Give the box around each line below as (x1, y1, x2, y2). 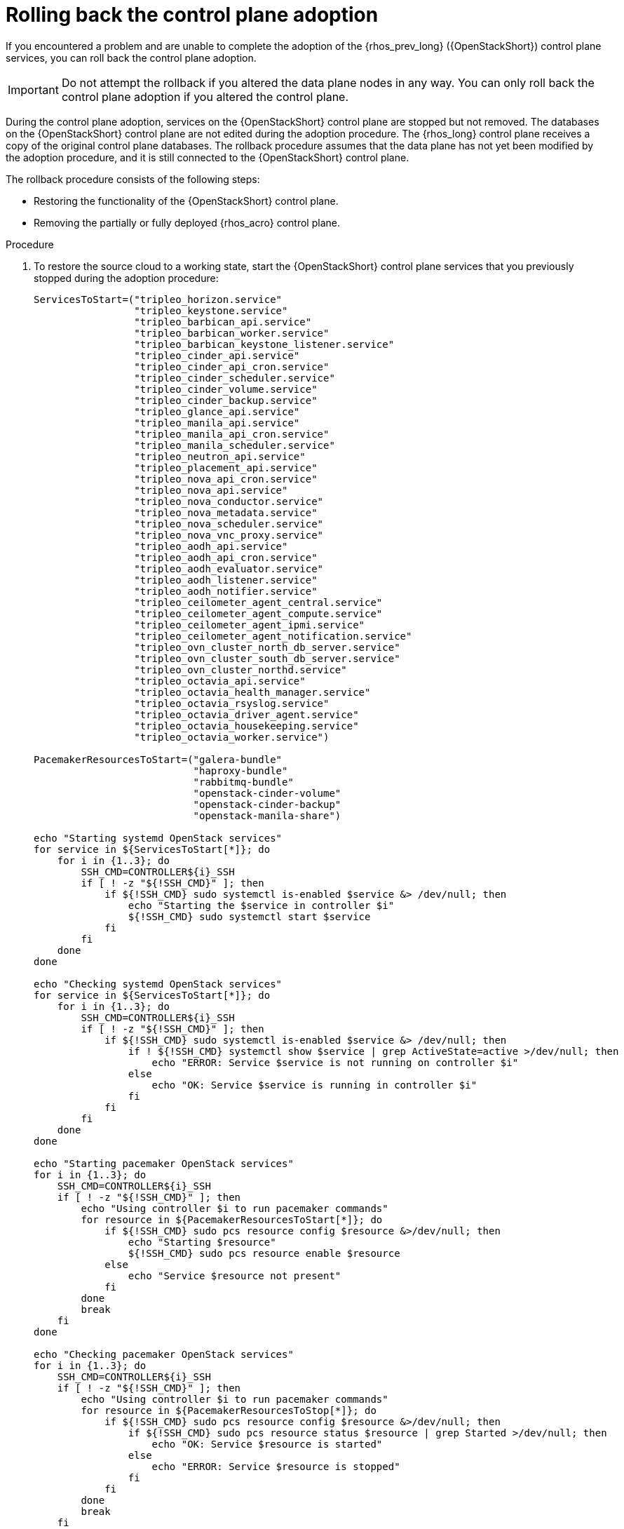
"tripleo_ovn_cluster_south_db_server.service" (134, 652, 400, 664)
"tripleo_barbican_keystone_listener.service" (134, 338, 395, 350)
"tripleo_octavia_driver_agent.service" (134, 708, 359, 720)
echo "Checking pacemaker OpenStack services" (34, 1348, 294, 1360)
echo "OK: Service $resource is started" (151, 1438, 383, 1450)
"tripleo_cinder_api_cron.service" (134, 361, 330, 372)
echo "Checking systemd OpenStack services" (34, 978, 283, 990)
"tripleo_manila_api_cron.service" (134, 428, 330, 440)
